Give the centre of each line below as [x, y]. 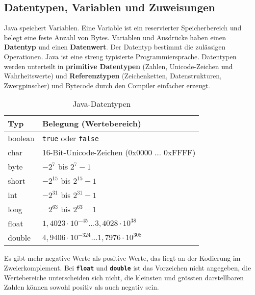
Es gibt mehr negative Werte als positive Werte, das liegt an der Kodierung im [122, 258]
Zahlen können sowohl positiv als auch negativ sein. [82, 287]
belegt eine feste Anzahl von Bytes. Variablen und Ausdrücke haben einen [115, 37]
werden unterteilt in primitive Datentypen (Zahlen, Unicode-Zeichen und [118, 66]
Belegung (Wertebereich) [92, 123]
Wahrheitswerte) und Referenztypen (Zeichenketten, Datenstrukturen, [113, 76]
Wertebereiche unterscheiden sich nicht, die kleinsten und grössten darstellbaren [124, 277]
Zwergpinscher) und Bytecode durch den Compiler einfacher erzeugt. [107, 85]
